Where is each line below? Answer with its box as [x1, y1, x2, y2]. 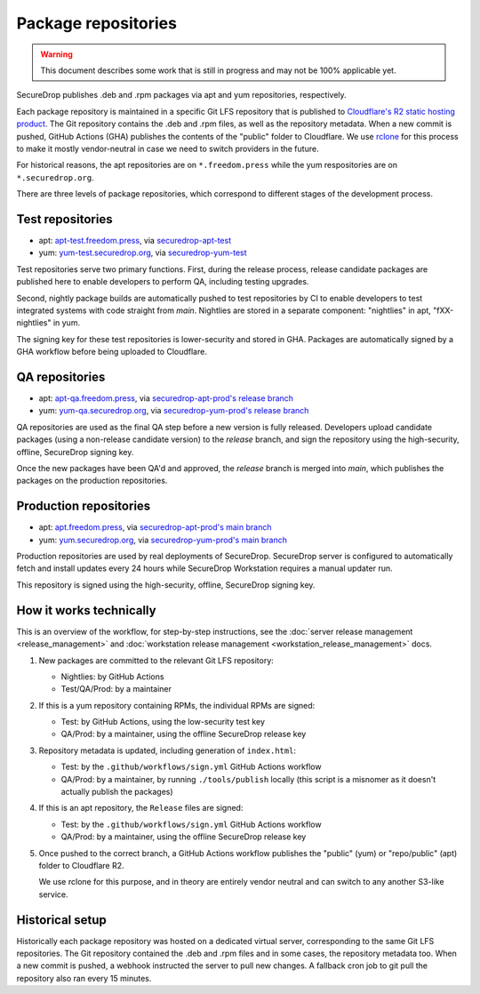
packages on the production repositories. [16, 476, 168, 486]
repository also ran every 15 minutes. [16, 973, 152, 983]
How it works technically [16, 603, 156, 618]
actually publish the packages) [60, 787, 173, 798]
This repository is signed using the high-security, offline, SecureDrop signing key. [16, 579, 316, 590]
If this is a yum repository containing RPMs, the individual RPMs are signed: [38, 700, 316, 710]
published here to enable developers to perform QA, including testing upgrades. [16, 277, 309, 287]
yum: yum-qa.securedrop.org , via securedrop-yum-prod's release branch [38, 405, 309, 416]
